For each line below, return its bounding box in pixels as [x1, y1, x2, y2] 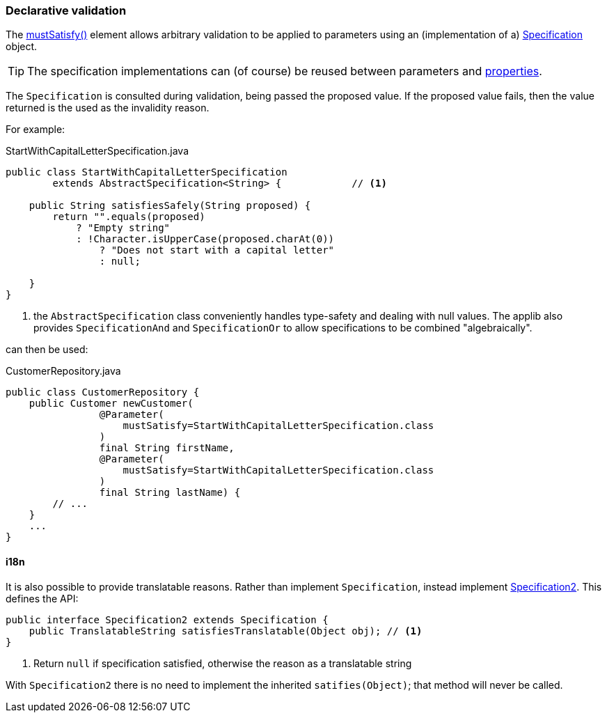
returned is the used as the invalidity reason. [6, 102, 210, 114]
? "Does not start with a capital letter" [99, 244, 335, 256]
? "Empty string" [76, 222, 171, 234]
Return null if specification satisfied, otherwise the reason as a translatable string [33, 657, 412, 669]
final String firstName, [99, 442, 235, 454]
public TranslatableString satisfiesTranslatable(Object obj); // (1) [29, 625, 423, 637]
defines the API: [6, 592, 79, 604]
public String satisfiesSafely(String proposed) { [29, 200, 311, 212]
